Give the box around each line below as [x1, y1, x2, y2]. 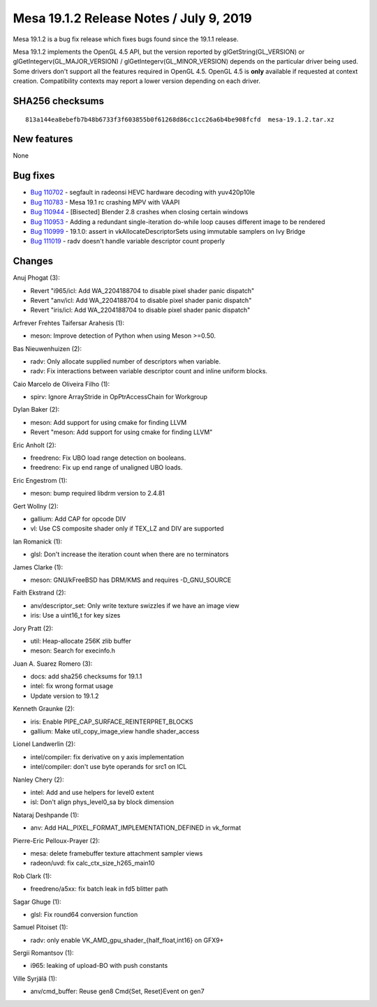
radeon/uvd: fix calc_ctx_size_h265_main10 [30, 859, 155, 867]
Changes [13, 255, 54, 267]
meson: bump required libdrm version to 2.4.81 [30, 489, 165, 498]
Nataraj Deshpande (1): [13, 810, 80, 819]
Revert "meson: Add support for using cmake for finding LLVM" [30, 428, 213, 436]
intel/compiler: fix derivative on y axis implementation [30, 752, 184, 761]
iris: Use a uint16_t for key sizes [30, 611, 121, 620]
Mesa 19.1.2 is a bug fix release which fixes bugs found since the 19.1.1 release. [13, 35, 239, 43]
